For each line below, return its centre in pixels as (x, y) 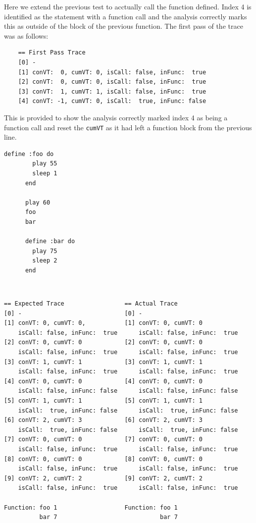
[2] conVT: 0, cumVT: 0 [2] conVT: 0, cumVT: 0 (103, 342)
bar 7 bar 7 (108, 517)
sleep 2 (45, 261)
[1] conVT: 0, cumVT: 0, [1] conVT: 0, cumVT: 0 (103, 323)
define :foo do (29, 154)
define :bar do (50, 241)
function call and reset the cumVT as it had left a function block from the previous (128, 127)
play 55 (45, 164)
